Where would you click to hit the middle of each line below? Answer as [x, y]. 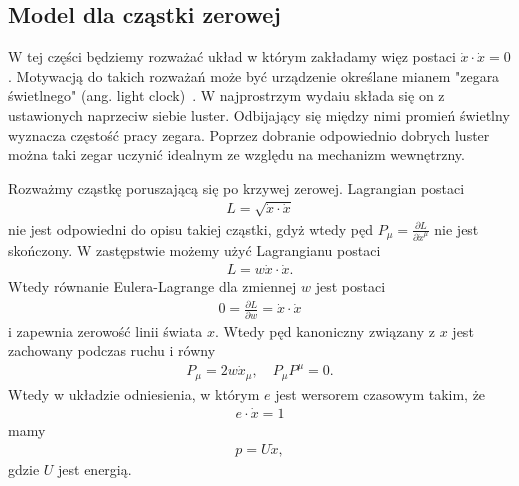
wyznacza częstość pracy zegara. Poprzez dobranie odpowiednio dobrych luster [249, 134]
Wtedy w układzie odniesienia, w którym [134, 393]
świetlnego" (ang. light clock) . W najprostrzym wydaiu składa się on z [226, 95]
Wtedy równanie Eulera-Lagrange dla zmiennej [152, 286]
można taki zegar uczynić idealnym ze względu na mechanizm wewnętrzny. [236, 154]
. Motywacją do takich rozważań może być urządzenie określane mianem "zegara [254, 75]
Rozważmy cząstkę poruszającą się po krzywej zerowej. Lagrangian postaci [236, 187]
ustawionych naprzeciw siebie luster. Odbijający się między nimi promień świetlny [259, 114]
